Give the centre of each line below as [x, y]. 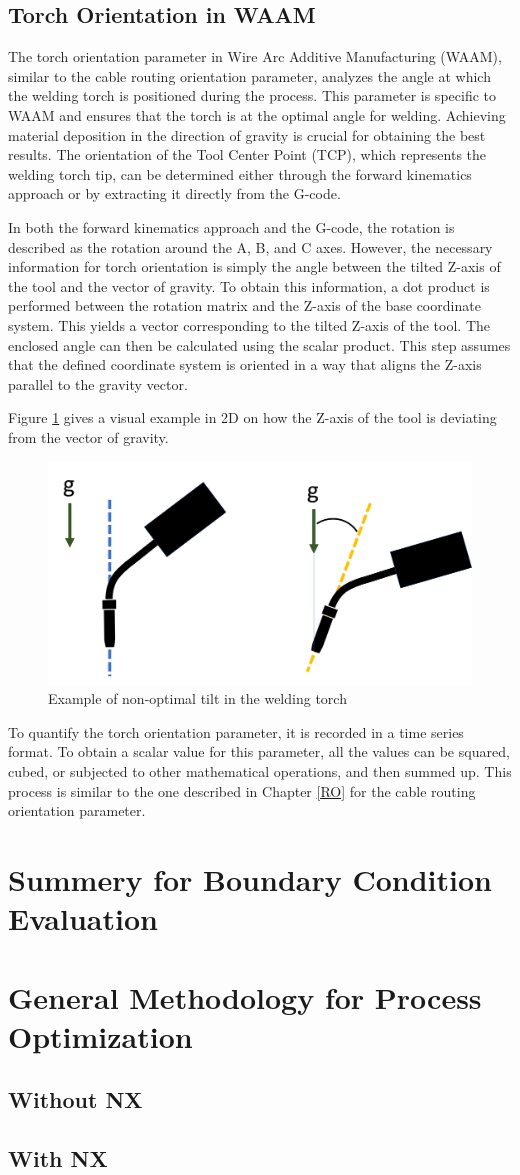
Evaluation [83, 918]
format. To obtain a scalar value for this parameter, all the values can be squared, [259, 751]
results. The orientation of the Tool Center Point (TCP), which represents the [247, 154]
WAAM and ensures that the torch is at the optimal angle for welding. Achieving [257, 114]
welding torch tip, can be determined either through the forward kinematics [240, 173]
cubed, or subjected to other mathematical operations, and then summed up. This [260, 771]
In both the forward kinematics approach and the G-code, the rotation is [231, 226]
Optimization [100, 1035]
